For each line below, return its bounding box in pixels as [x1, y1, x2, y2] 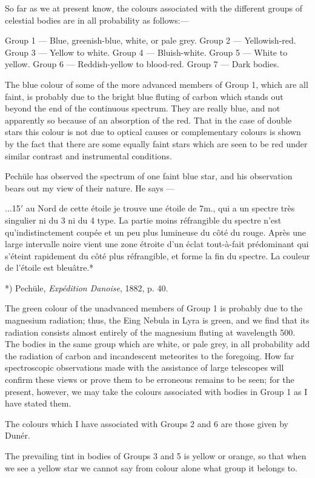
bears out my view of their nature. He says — [5, 181, 175, 194]
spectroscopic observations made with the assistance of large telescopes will [5, 361, 284, 374]
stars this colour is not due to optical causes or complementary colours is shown [5, 125, 301, 138]
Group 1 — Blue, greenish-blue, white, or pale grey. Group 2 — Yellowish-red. [5, 34, 296, 47]
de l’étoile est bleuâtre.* [5, 261, 94, 274]
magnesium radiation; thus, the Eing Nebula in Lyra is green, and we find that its [5, 314, 310, 327]
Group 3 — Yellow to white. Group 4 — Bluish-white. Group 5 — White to [5, 45, 288, 58]
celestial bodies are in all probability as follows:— [5, 13, 189, 26]
